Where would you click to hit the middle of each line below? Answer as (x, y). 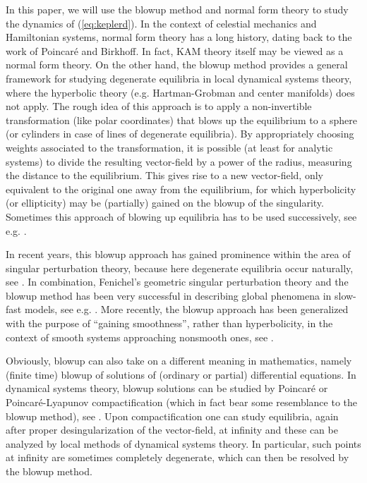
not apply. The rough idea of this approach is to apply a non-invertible (159, 106)
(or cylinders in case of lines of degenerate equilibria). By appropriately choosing (180, 134)
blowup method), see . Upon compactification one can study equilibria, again (172, 416)
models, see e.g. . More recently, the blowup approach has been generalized (186, 309)
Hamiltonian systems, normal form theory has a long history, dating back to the (179, 37)
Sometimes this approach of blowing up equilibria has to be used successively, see (181, 216)
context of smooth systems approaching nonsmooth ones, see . (140, 337)
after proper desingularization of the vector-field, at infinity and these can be (172, 430)
